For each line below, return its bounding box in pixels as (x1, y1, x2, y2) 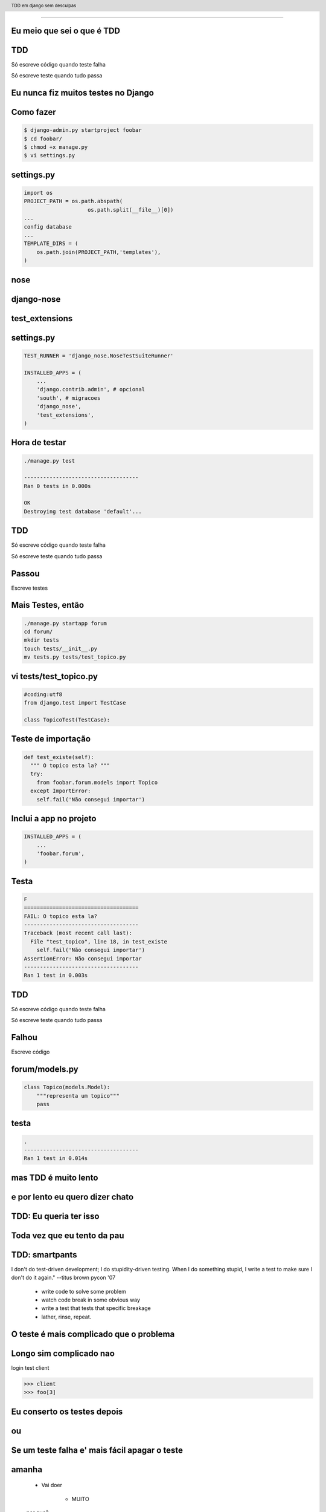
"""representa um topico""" (36, 1092, 120, 1099)
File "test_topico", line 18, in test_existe (30, 938, 167, 945)
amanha (11, 1464, 42, 1475)
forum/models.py (11, 1064, 78, 1075)
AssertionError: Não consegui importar (24, 955, 142, 962)
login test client (11, 1364, 50, 1371)
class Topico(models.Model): (24, 1084, 110, 1091)
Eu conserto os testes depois (11, 1406, 123, 1416)
